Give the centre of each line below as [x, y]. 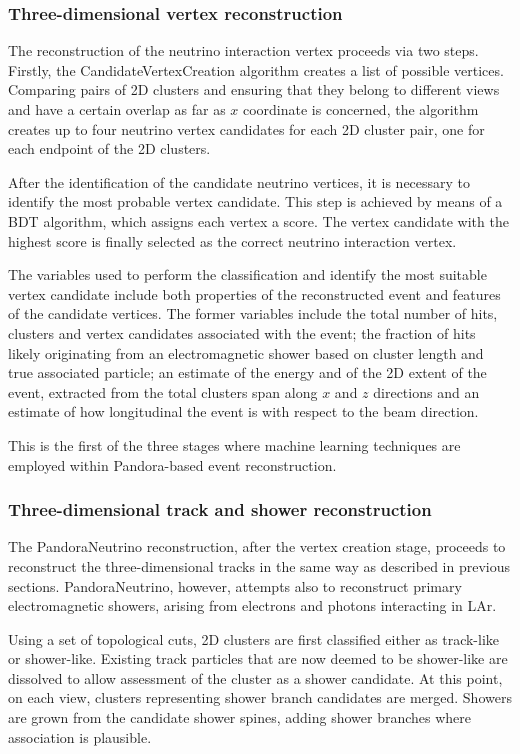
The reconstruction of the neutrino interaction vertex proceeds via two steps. [243, 50]
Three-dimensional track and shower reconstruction [220, 509]
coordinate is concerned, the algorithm [360, 109]
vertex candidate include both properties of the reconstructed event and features [254, 293]
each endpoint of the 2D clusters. [109, 148]
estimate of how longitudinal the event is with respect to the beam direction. [243, 411]
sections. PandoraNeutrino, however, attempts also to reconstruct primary [235, 585]
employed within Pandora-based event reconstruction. [172, 464]
